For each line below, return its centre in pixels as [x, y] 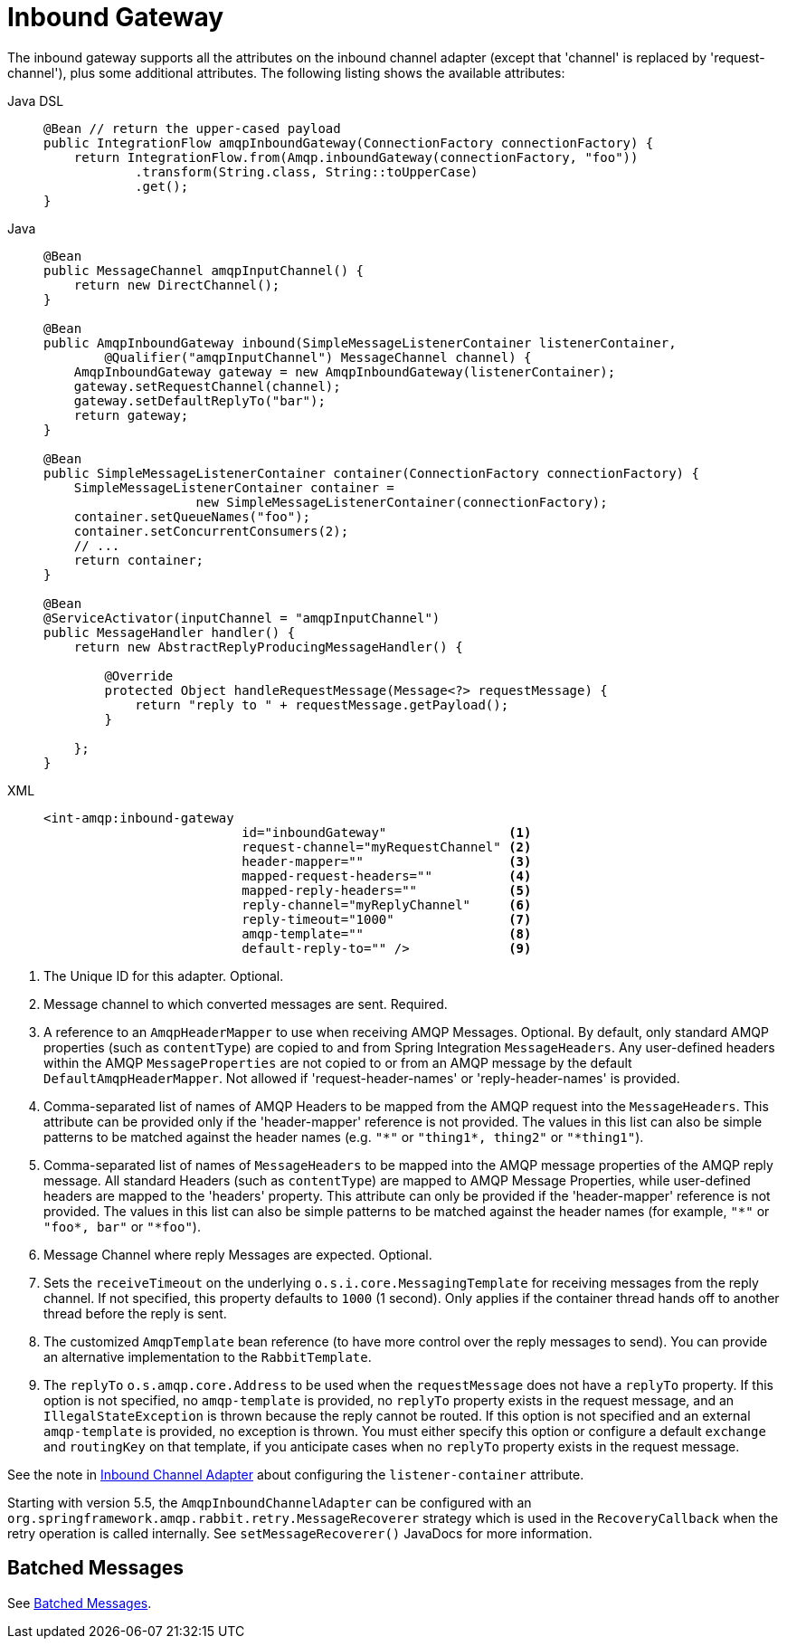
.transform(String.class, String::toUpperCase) [307, 171]
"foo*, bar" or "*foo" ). [122, 1226]
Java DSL [36, 100]
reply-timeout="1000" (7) [387, 919]
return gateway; [131, 415]
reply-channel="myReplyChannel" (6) [387, 904]
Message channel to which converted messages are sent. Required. [246, 1004]
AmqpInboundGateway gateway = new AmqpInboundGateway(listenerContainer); [345, 371]
